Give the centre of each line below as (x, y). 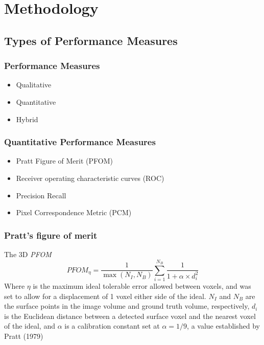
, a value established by (223, 326)
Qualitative (34, 85)
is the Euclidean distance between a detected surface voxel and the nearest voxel (130, 316)
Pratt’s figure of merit (51, 235)
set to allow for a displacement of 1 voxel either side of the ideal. (105, 296)
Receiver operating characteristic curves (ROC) (90, 178)
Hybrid (27, 119)
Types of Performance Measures (91, 40)
